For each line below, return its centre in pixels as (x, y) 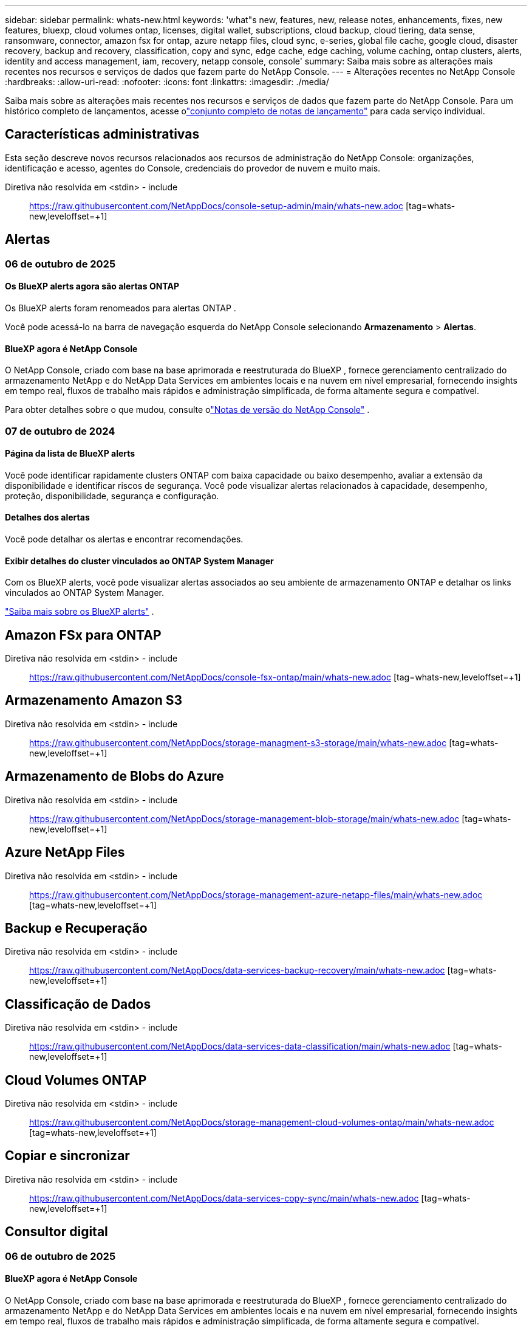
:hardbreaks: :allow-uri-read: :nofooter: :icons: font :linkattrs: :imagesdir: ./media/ (167, 82)
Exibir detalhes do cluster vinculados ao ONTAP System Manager (139, 561)
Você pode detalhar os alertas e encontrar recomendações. (124, 539)
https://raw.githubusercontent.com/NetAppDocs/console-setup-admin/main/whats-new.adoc (216, 206)
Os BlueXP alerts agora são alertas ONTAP (92, 286)
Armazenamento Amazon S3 (94, 700)
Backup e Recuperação (76, 928)
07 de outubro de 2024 (60, 431)
